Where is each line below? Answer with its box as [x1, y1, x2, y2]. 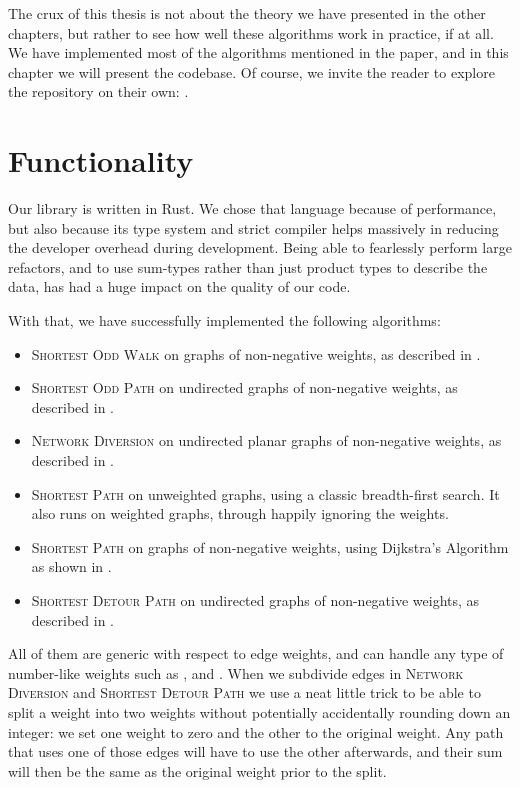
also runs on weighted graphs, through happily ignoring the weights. [31, 503, 449, 524]
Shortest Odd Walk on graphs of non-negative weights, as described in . [31, 343, 481, 364]
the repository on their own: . [8, 81, 189, 102]
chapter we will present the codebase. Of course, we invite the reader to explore [8, 61, 495, 82]
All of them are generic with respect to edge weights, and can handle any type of [8, 643, 504, 664]
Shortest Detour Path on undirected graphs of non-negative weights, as [31, 590, 480, 610]
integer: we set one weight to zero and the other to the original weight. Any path [8, 721, 504, 742]
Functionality [8, 140, 194, 181]
